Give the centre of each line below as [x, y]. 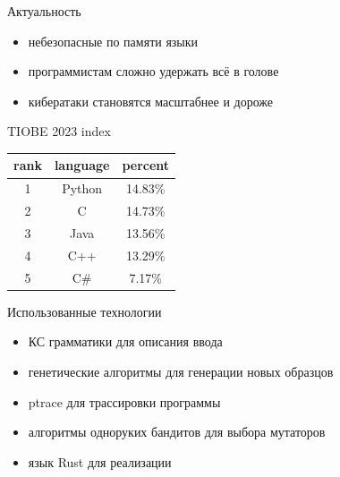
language [82, 165]
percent [146, 165]
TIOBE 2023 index [59, 131]
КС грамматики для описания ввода [125, 341]
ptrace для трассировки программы [124, 401]
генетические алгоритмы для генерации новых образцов [181, 371]
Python [82, 188]
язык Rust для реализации [100, 461]
